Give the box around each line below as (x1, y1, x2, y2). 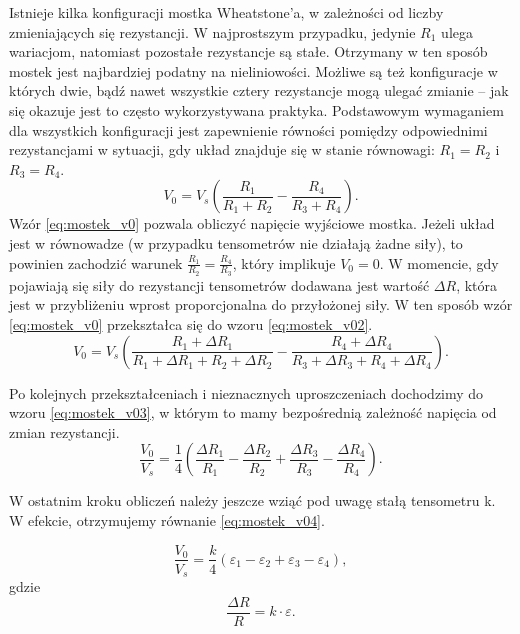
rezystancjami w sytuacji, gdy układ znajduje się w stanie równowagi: (9, 139, 435, 160)
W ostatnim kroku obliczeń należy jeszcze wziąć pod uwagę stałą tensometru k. (9, 490, 496, 511)
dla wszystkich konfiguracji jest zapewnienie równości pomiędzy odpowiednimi (9, 119, 488, 140)
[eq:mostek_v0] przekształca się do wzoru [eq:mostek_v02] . (9, 313, 373, 334)
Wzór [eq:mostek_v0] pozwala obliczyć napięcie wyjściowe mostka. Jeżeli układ (9, 213, 495, 234)
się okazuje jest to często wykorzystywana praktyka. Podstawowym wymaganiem (9, 99, 504, 120)
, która (456, 274, 498, 295)
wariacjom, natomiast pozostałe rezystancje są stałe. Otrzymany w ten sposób (9, 41, 488, 62)
